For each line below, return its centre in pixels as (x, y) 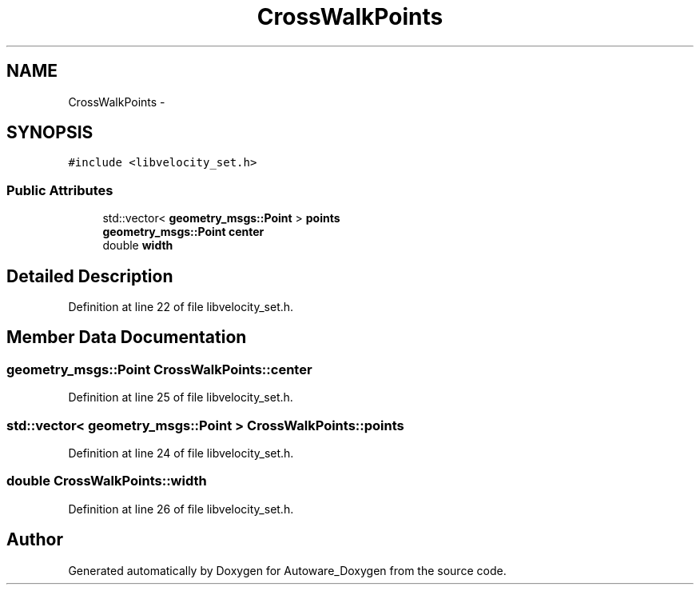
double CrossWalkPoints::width (107, 481)
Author (35, 540)
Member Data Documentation (127, 337)
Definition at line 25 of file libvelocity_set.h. (181, 397)
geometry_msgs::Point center (183, 232)
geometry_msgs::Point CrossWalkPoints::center (159, 369)
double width (138, 246)
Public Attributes (60, 190)
